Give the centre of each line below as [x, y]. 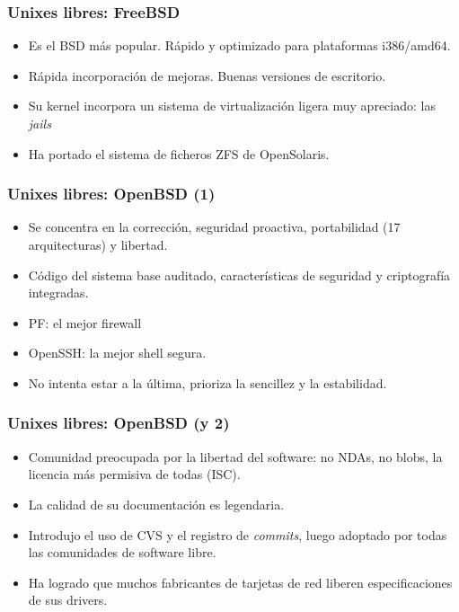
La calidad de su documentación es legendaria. [156, 504]
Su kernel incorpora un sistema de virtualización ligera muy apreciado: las [232, 106]
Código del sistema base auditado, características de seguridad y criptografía [239, 275]
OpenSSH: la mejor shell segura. [117, 353]
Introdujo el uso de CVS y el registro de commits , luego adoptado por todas [238, 534]
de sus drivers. [68, 600]
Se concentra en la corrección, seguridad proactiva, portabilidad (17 [214, 227]
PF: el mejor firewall [85, 322]
